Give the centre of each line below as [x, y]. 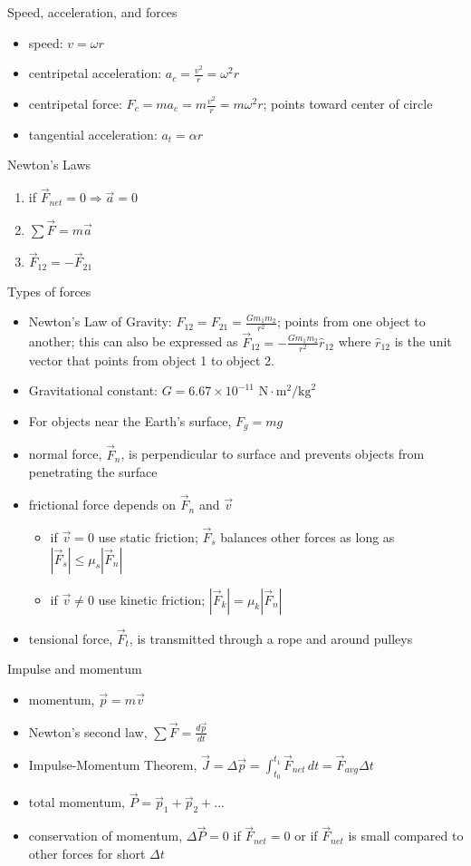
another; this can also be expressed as [133, 341]
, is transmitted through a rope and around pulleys [271, 638]
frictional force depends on [102, 505]
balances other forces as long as [308, 536]
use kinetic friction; [152, 599]
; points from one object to [351, 321]
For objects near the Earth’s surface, [130, 421]
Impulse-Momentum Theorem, [113, 764]
